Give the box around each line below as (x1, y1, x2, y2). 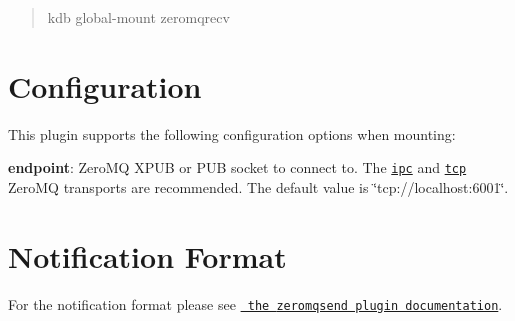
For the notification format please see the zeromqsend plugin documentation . (8, 293, 503, 314)
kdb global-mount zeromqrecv (47, 7, 230, 27)
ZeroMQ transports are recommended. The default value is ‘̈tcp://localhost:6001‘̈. (8, 176, 509, 197)
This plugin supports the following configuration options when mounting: (8, 123, 456, 144)
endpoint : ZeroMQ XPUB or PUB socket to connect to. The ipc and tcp (8, 157, 467, 178)
